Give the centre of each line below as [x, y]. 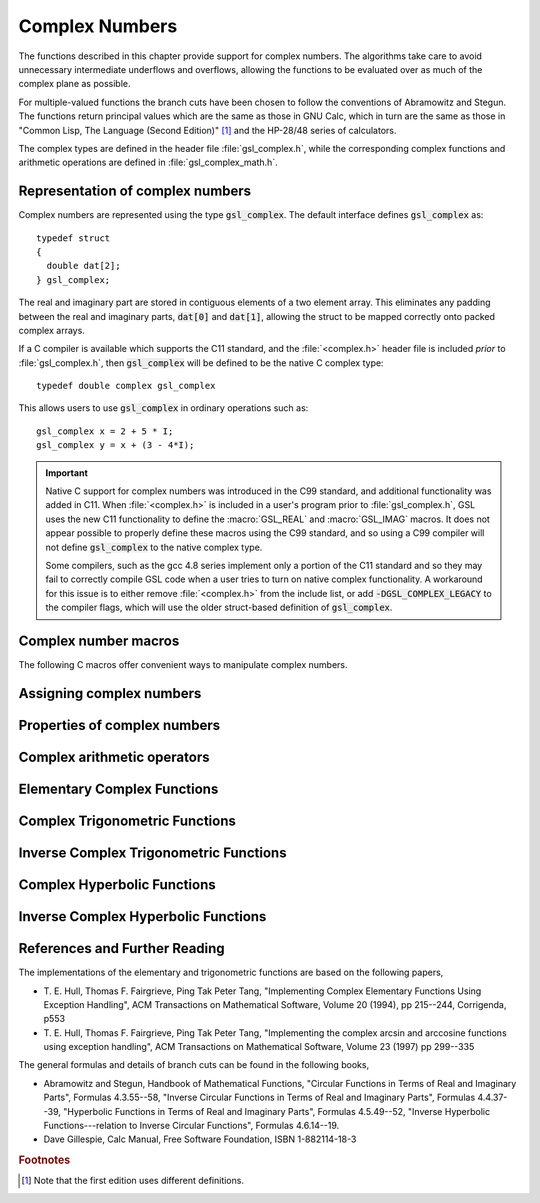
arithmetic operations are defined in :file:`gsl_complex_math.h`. [148, 162]
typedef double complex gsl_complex [126, 386]
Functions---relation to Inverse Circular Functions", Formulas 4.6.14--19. [191, 1126]
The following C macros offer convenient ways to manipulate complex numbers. [183, 665]
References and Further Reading [121, 948]
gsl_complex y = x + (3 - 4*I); [115, 445]
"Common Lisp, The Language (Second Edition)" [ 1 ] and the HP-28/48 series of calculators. [207, 130]
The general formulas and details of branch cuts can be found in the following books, [194, 1065]
